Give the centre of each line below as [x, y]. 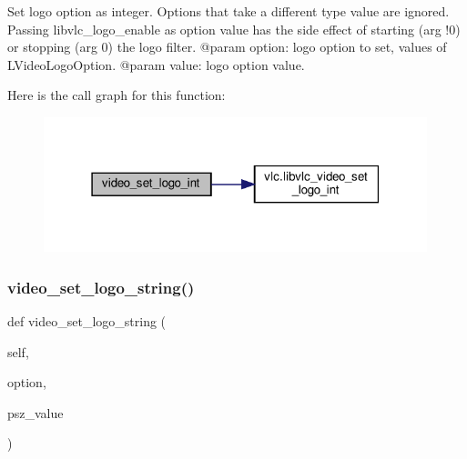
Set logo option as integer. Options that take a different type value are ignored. [228, 11]
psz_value [36, 412]
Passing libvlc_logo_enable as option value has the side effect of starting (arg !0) [234, 29]
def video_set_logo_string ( [87, 321]
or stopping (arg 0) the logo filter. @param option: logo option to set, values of [227, 47]
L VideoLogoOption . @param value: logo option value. [156, 64]
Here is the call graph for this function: [117, 95]
